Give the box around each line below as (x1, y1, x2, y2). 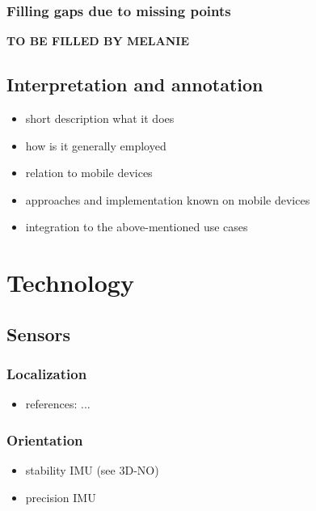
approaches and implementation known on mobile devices (25, 191, 310, 208)
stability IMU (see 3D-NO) (25, 462, 159, 479)
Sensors (6, 321, 71, 346)
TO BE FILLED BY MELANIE (6, 32, 189, 49)
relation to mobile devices (25, 164, 153, 181)
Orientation (6, 429, 83, 450)
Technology (6, 266, 134, 299)
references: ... (25, 395, 91, 412)
